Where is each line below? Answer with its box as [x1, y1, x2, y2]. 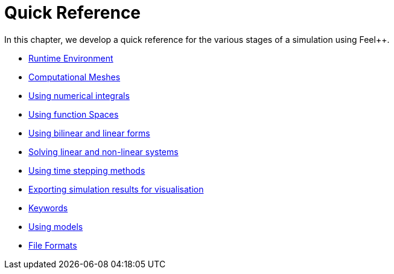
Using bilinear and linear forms [28, 127, 150, 138]
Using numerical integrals [28, 90, 130, 101]
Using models [28, 221, 83, 232]
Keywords [28, 202, 68, 213]
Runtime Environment [28, 53, 113, 63]
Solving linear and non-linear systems [28, 146, 179, 157]
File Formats [28, 240, 77, 250]
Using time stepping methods [28, 165, 145, 176]
